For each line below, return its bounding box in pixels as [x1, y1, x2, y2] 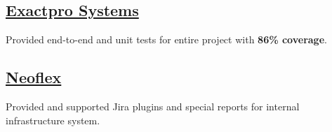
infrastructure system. [6, 112, 100, 127]
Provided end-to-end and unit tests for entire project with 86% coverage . [6, 32, 327, 47]
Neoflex [6, 66, 62, 88]
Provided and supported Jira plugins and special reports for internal [6, 99, 300, 113]
